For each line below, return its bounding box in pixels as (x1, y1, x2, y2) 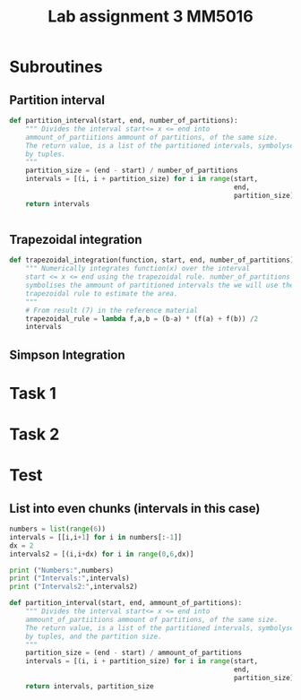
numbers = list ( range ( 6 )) (9, 524, 106, 534)
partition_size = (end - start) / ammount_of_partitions (25, 648, 243, 658)
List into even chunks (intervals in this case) (9, 500, 261, 516)
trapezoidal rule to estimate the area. (25, 289, 178, 298)
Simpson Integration (9, 347, 125, 362)
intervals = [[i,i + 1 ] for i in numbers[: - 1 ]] (9, 532, 182, 541)
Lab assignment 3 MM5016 (47, 6, 254, 27)
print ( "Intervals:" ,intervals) (9, 574, 130, 583)
